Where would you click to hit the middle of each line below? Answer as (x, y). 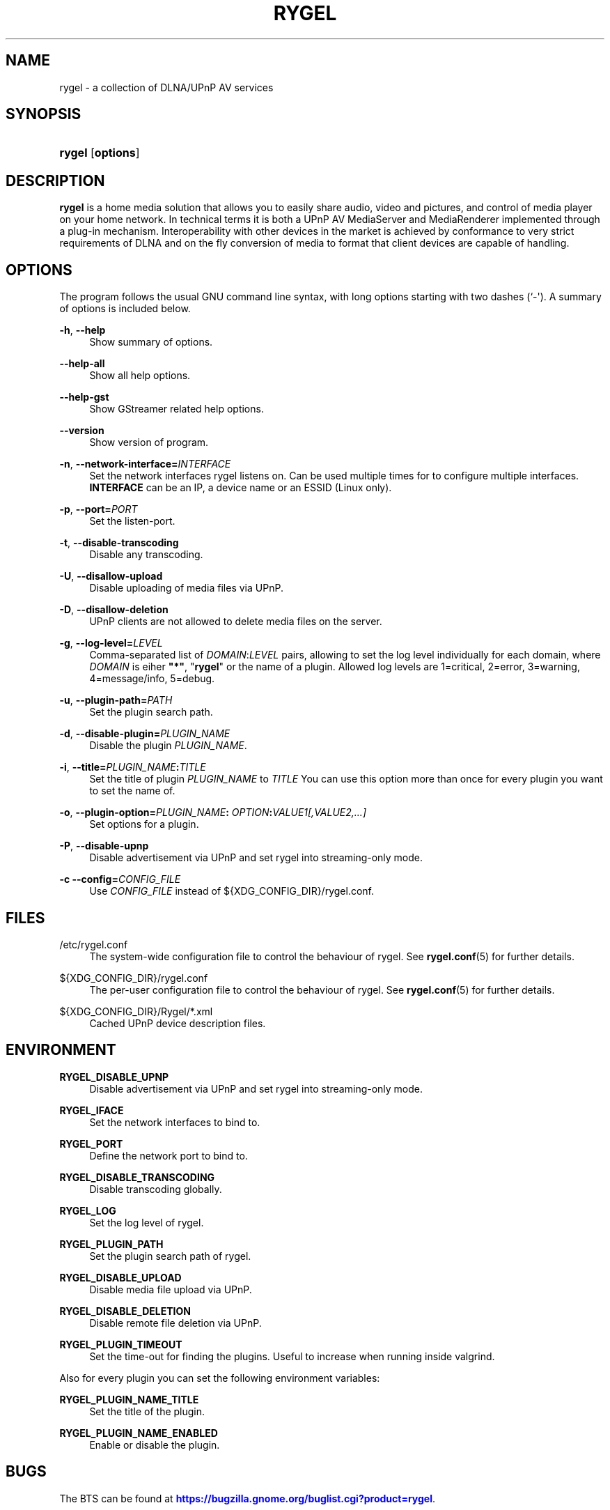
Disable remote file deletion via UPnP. (175, 1323)
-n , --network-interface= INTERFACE (145, 464)
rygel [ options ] (100, 153)
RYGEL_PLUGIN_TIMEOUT (121, 1344)
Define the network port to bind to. (169, 1155)
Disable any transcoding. (146, 555)
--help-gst (84, 397)
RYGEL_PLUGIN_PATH (111, 1244)
